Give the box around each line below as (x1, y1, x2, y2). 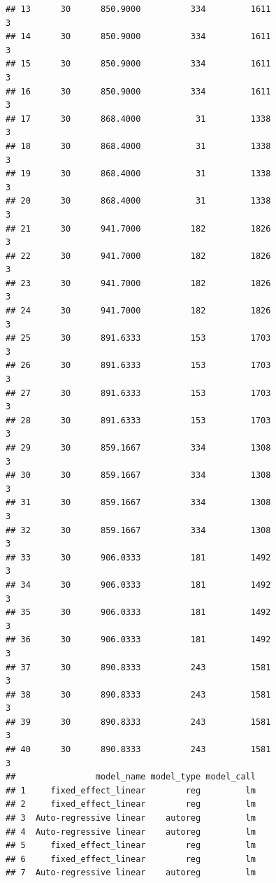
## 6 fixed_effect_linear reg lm (6, 854, 256, 864)
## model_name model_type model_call (6, 772, 256, 782)
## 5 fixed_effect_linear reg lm (6, 840, 256, 851)
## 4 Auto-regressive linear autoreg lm (6, 826, 256, 837)
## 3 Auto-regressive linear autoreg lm (6, 813, 256, 824)
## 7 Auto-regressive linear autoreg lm (6, 868, 256, 878)
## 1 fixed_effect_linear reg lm (6, 785, 256, 796)
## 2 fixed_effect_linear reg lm (6, 799, 256, 810)
